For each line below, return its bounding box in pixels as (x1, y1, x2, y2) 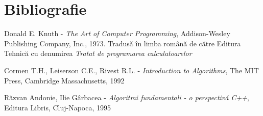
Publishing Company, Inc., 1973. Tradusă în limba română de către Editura (4, 38, 241, 48)
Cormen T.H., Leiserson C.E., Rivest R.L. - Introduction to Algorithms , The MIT (4, 65, 259, 75)
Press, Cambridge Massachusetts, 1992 (4, 75, 125, 85)
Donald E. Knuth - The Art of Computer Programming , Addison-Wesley (4, 28, 230, 39)
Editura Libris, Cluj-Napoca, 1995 (4, 102, 111, 112)
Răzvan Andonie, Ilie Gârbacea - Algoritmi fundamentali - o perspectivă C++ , (4, 92, 249, 103)
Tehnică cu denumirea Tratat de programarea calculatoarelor (4, 48, 192, 59)
